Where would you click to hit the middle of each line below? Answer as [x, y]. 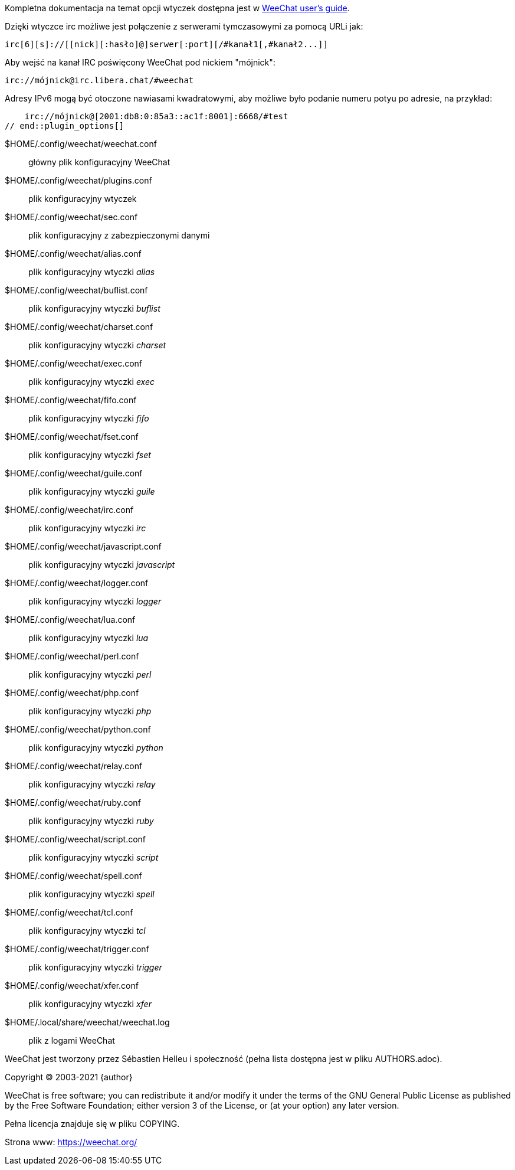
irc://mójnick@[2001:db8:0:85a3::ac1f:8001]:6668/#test [156, 116]
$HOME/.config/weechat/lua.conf [70, 620]
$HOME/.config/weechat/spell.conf [73, 876]
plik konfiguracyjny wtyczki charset [97, 345]
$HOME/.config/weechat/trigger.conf [77, 949]
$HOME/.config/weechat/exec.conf [74, 363]
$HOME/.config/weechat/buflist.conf [76, 290]
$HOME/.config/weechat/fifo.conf [71, 400]
